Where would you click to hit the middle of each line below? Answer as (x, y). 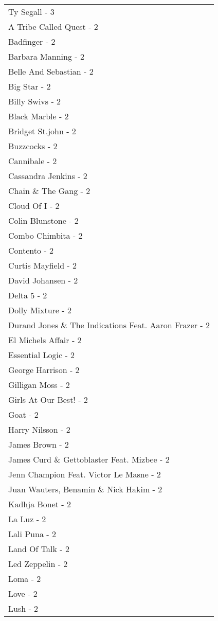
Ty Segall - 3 (31, 12)
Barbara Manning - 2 (46, 56)
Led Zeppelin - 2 (38, 564)
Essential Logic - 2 (42, 355)
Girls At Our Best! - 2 (48, 400)
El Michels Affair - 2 (45, 340)
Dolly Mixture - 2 (40, 310)
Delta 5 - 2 (28, 295)
